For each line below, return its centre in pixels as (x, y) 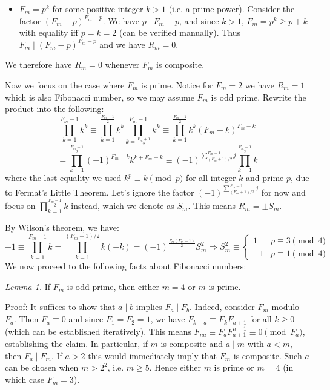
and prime (265, 178)
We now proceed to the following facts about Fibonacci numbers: (126, 266)
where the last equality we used (63, 178)
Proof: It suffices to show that (60, 307)
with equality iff (49, 32)
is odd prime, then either (113, 286)
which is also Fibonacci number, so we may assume (100, 97)
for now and (283, 192)
